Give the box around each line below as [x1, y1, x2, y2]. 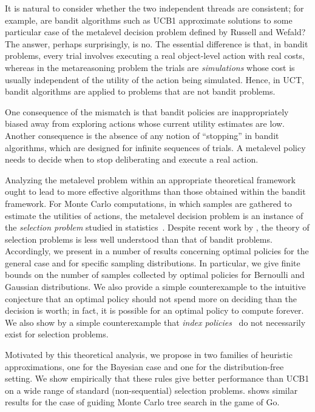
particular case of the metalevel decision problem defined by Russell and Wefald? [5, 25, 306, 38]
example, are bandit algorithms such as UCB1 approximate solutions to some [5, 13, 293, 26]
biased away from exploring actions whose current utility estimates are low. [5, 117, 285, 130]
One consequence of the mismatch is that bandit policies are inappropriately [5, 105, 289, 118]
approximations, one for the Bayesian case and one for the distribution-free [5, 360, 284, 373]
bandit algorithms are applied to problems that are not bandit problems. [5, 85, 276, 98]
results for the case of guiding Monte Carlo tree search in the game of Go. [5, 396, 280, 408]
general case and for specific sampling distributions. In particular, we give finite [5, 256, 300, 269]
